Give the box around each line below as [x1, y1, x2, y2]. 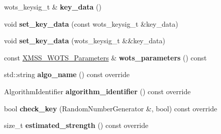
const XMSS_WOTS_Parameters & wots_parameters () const [4, 52, 207, 62]
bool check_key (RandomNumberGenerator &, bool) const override [4, 103, 217, 113]
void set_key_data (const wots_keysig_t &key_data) [4, 18, 178, 29]
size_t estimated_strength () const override [4, 120, 149, 130]
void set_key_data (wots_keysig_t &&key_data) [4, 35, 165, 46]
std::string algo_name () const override [4, 69, 130, 80]
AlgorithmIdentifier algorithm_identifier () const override [4, 86, 191, 96]
